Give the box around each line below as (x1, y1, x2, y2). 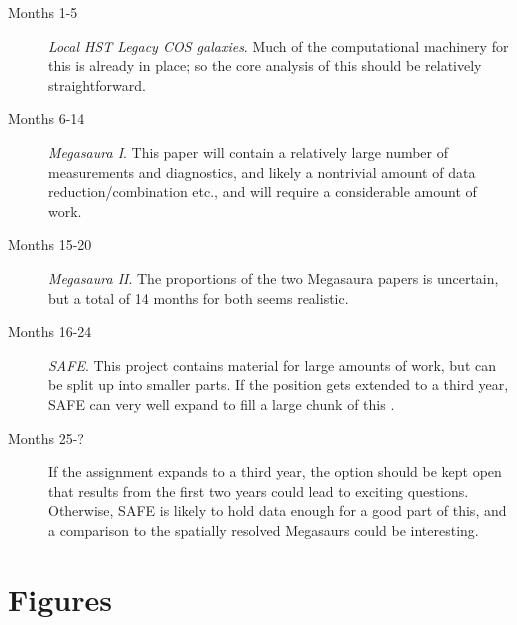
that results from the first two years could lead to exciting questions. (48, 480, 469, 501)
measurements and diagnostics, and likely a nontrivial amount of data (48, 161, 476, 182)
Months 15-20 (8, 234, 92, 255)
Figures (8, 578, 112, 619)
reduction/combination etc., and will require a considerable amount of (48, 181, 477, 202)
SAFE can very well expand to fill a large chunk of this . (48, 393, 395, 414)
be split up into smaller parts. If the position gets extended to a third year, (48, 374, 509, 395)
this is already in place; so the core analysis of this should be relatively (48, 55, 482, 76)
